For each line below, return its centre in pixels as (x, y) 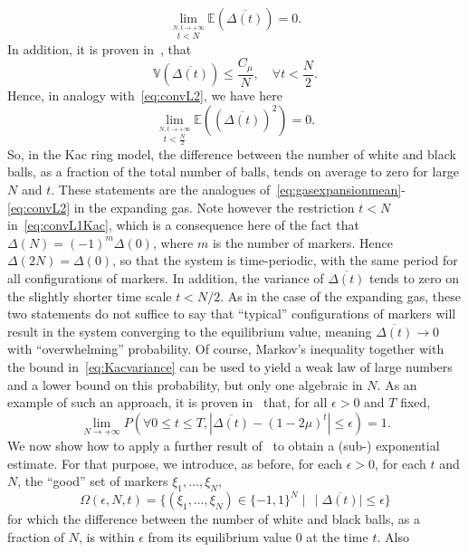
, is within (106, 537)
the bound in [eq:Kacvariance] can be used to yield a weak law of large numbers (230, 366)
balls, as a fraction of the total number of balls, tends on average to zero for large (234, 171)
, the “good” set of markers (93, 481)
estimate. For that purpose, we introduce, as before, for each (175, 463)
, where (173, 242)
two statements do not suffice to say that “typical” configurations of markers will (232, 314)
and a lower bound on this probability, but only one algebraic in (185, 384)
